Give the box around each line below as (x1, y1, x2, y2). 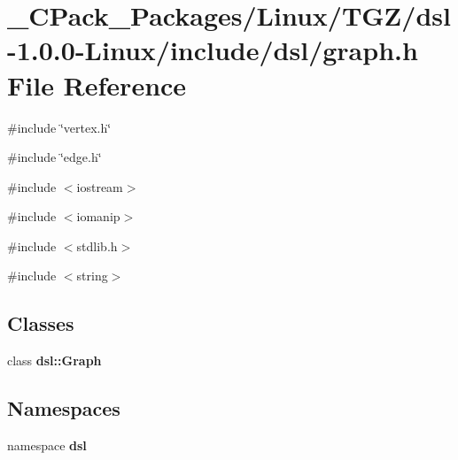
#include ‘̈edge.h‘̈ (7, 148, 102, 166)
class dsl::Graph (7, 351, 102, 370)
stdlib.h (76, 236, 118, 255)
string (76, 266, 108, 285)
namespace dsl (7, 436, 87, 455)
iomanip (76, 207, 120, 226)
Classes (7, 310, 74, 337)
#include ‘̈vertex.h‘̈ (7, 118, 112, 136)
